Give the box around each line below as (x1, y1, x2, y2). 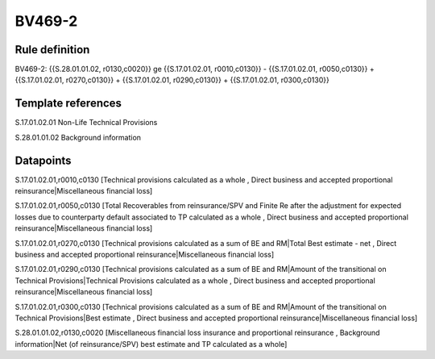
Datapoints (14, 153, 72, 167)
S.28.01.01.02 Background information (14, 132, 141, 142)
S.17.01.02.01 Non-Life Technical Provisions (14, 118, 158, 127)
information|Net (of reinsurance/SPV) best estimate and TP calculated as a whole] (14, 339, 288, 349)
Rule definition (14, 43, 90, 56)
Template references (14, 97, 122, 111)
